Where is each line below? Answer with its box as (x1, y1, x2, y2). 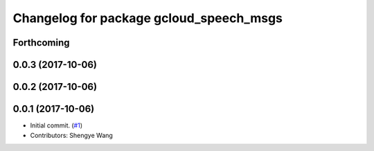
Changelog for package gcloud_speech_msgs (12, 10, 283, 26)
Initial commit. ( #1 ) (30, 121, 83, 130)
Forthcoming (12, 37, 70, 48)
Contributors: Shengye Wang (30, 131, 114, 139)
